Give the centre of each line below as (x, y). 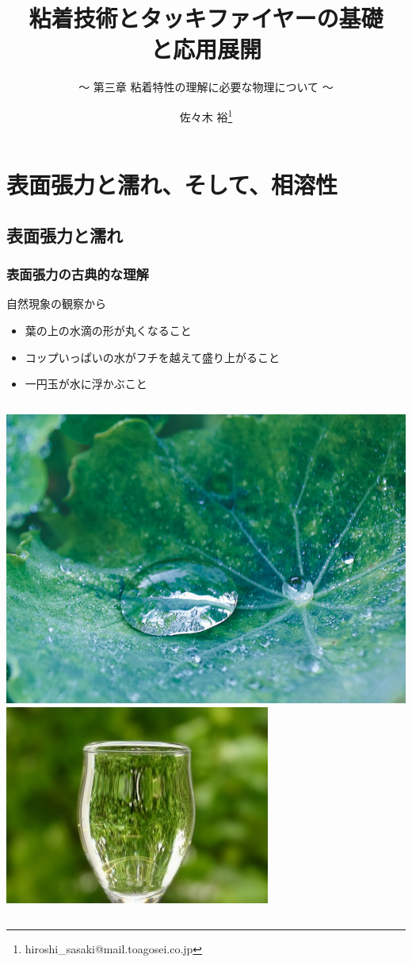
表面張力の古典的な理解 (78, 274)
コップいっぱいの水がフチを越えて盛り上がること (153, 357)
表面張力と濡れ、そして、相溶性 (172, 185)
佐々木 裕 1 (206, 115)
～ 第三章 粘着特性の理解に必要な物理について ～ (206, 87)
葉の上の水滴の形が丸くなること (108, 330)
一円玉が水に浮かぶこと (86, 384)
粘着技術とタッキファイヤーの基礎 (206, 18)
